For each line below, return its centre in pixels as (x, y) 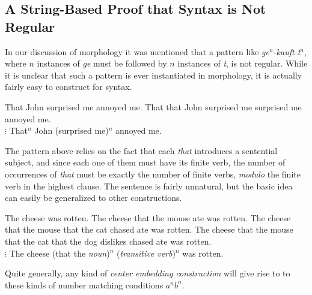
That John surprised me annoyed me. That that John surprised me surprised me (153, 106)
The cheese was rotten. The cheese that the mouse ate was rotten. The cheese (148, 217)
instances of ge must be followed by (102, 63)
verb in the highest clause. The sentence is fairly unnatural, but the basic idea (149, 186)
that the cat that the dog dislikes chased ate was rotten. (108, 241)
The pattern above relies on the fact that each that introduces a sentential (141, 150)
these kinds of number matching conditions (84, 285)
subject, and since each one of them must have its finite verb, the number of (145, 162)
